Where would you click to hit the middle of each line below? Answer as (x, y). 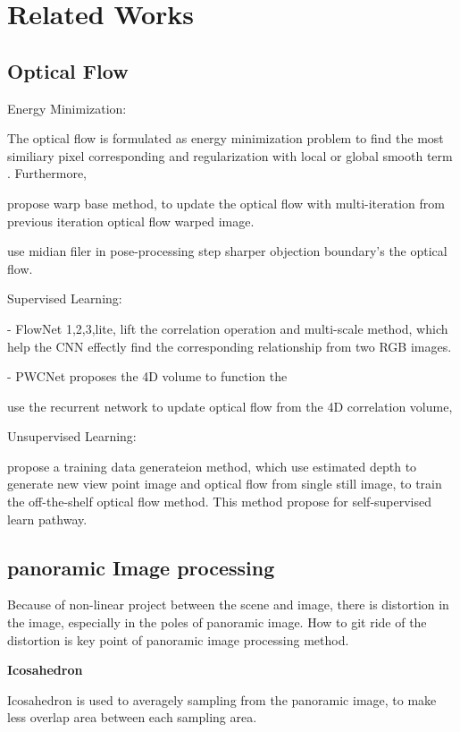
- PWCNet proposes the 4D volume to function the (147, 376)
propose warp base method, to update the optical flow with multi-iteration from (226, 203)
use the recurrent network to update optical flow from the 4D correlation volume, (230, 406)
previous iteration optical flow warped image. (131, 221)
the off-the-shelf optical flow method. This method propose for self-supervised (220, 502)
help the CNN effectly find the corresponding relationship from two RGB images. (230, 346)
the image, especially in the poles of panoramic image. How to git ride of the (217, 622)
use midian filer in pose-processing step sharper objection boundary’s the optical (227, 251)
